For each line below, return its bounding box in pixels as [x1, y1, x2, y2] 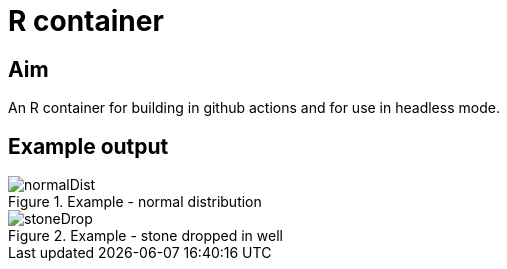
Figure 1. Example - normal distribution [8, 193, 262, 211]
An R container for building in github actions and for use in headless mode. [8, 99, 500, 117]
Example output [8, 133, 169, 159]
